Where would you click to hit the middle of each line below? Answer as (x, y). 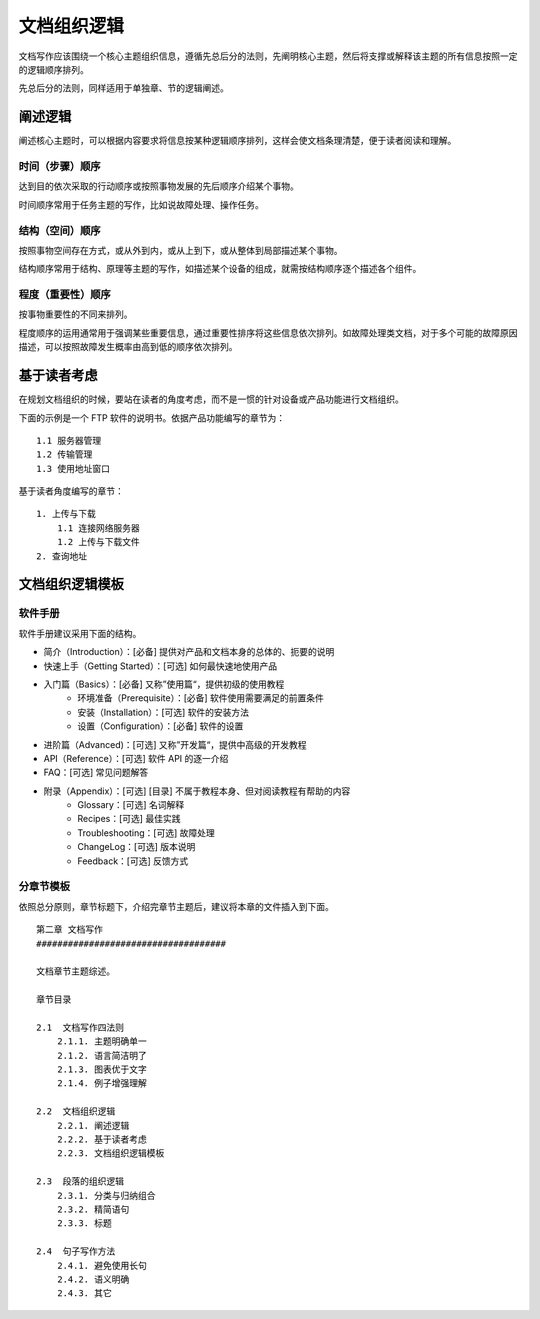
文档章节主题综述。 (75, 971)
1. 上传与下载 (66, 514)
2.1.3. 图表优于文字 (101, 1069)
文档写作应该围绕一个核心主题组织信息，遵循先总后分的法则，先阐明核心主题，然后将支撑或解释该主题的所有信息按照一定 (268, 56)
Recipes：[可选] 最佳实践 (129, 819)
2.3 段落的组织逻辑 (80, 1181)
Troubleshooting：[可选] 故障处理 (146, 832)
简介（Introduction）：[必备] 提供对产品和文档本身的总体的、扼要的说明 (189, 652)
